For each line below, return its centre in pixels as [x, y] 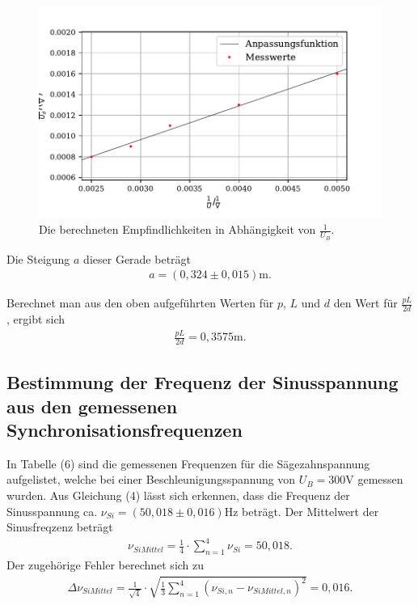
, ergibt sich [36, 319]
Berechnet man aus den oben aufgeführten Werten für [140, 303]
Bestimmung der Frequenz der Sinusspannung [203, 382]
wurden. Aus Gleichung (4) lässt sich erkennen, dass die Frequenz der [178, 495]
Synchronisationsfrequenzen [125, 430]
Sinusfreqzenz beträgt [60, 527]
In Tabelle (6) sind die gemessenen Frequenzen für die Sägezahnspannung [188, 463]
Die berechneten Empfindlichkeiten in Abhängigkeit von [177, 229]
